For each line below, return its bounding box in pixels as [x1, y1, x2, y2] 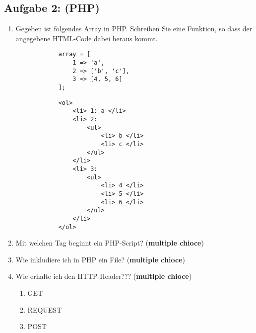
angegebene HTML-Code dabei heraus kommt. [15, 33, 158, 43]
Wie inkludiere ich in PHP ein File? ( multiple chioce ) [15, 254, 185, 264]
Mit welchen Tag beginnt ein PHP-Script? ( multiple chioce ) [15, 238, 204, 248]
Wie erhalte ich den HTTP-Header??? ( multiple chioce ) [15, 271, 192, 281]
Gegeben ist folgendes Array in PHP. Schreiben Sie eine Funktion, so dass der [15, 23, 253, 34]
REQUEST [27, 304, 62, 315]
